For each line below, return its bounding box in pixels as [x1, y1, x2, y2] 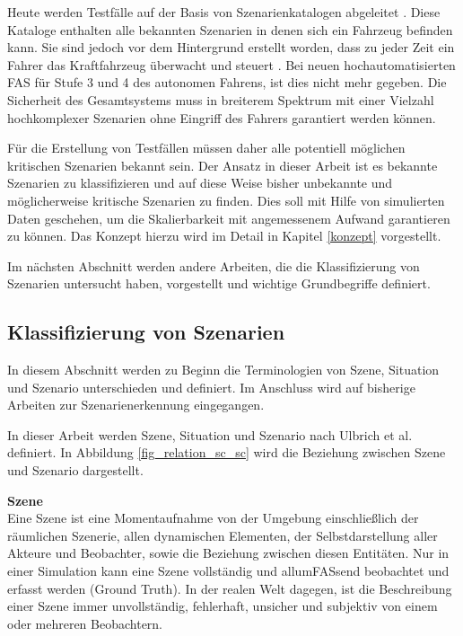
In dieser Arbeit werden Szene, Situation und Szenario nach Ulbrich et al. [7, 425, 413, 444]
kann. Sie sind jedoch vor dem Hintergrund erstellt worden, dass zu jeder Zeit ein [7, 38, 455, 57]
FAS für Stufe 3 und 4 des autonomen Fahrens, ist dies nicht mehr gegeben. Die [7, 73, 447, 92]
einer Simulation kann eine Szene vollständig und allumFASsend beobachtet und [7, 561, 450, 580]
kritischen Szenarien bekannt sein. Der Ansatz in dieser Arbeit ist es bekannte [7, 155, 438, 174]
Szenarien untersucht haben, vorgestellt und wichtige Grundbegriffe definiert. [7, 274, 431, 293]
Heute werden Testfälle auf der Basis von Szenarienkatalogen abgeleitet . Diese [7, 3, 441, 21]
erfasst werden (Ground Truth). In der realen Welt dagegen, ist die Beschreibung [7, 579, 452, 597]
